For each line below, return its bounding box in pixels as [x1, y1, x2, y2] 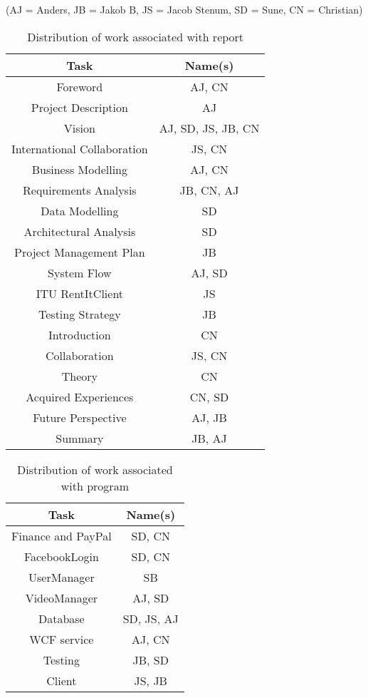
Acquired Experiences [26, 388, 134, 405]
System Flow [48, 264, 112, 281]
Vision [63, 119, 95, 136]
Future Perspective [33, 409, 127, 426]
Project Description [31, 98, 128, 116]
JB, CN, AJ [179, 181, 239, 198]
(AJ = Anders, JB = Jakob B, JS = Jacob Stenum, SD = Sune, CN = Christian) [6, 2, 363, 16]
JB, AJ [191, 429, 227, 446]
